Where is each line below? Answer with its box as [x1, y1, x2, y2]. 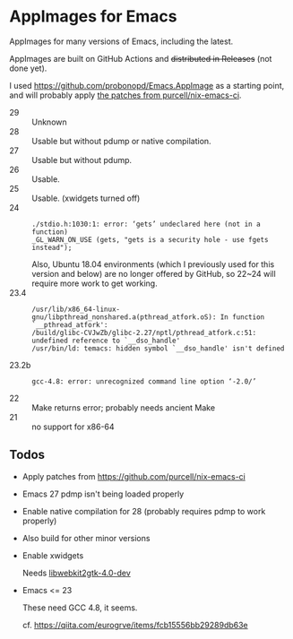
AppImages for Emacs [9, 6, 177, 27]
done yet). [9, 63, 47, 73]
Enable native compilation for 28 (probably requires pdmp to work [22, 505, 266, 516]
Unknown [31, 117, 67, 127]
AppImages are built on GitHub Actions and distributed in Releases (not [9, 53, 272, 64]
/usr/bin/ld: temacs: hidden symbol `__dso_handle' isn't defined [31, 343, 285, 353]
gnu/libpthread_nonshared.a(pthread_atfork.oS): [31, 312, 217, 322]
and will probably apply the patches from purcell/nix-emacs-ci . [9, 90, 242, 100]
